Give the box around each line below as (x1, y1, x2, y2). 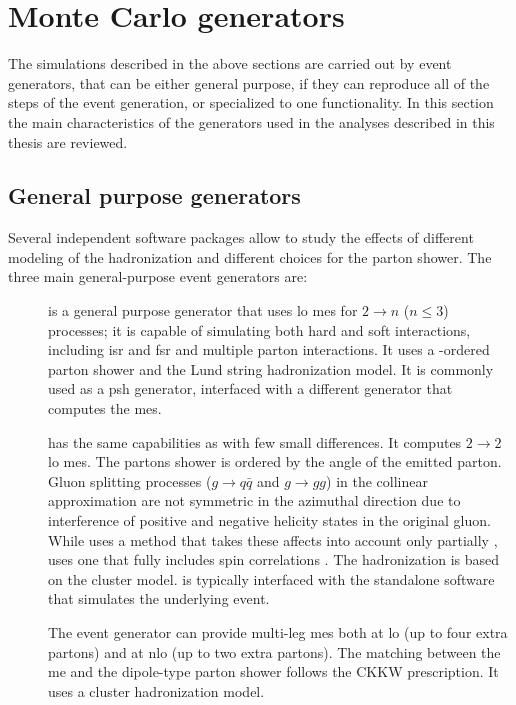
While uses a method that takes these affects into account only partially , (48, 529, 498, 550)
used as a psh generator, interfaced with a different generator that (48, 378, 453, 399)
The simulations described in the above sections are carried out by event (8, 53, 452, 74)
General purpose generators (8, 180, 301, 211)
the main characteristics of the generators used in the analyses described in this (8, 111, 495, 132)
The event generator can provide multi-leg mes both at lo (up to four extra (48, 621, 508, 642)
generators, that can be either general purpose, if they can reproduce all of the (8, 72, 490, 93)
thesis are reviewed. (8, 131, 128, 152)
